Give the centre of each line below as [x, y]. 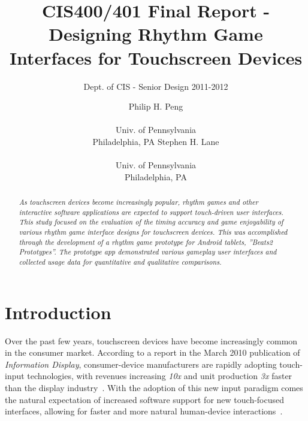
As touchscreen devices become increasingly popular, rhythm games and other [138, 202]
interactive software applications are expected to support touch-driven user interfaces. [151, 212]
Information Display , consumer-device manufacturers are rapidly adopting [141, 364]
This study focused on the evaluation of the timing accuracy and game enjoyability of [151, 222]
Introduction [58, 312]
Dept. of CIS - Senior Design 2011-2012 [156, 86]
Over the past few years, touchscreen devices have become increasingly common [151, 340]
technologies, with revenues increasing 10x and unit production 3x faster [160, 376]
